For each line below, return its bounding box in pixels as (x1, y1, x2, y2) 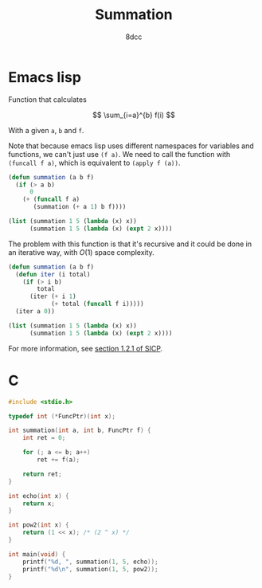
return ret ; (22, 470, 62, 478)
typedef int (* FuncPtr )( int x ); (8, 412, 115, 420)
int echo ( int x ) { (8, 492, 69, 500)
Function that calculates (8, 94, 88, 104)
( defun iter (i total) (15, 270, 91, 278)
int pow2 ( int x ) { (8, 521, 69, 529)
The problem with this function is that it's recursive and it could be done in (8, 239, 252, 249)
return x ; (22, 500, 56, 508)
